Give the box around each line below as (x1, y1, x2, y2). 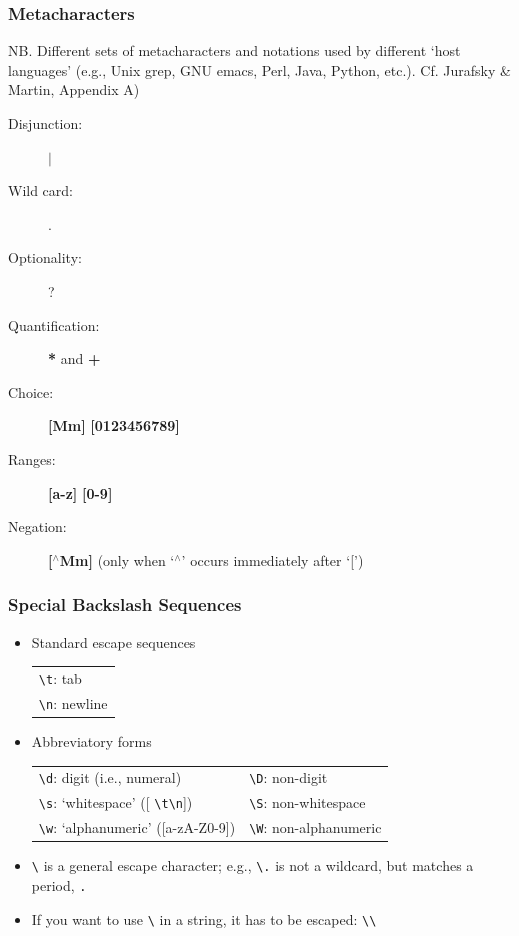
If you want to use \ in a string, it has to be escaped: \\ (31, 908, 377, 929)
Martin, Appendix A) (8, 79, 140, 100)
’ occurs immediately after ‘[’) (181, 549, 364, 570)
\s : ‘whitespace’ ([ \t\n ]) (38, 792, 193, 813)
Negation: (8, 516, 67, 537)
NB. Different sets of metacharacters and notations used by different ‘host (8, 40, 461, 61)
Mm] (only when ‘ (59, 549, 175, 570)
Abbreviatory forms (31, 730, 152, 751)
